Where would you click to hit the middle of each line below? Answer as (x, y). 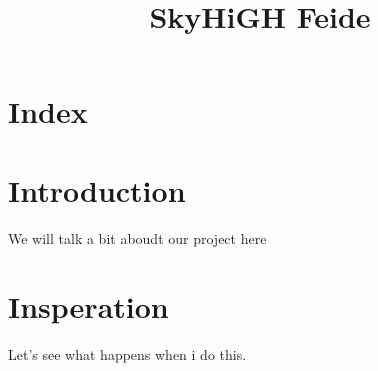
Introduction (97, 189)
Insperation (88, 306)
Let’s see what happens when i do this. (127, 354)
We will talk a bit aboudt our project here (137, 237)
